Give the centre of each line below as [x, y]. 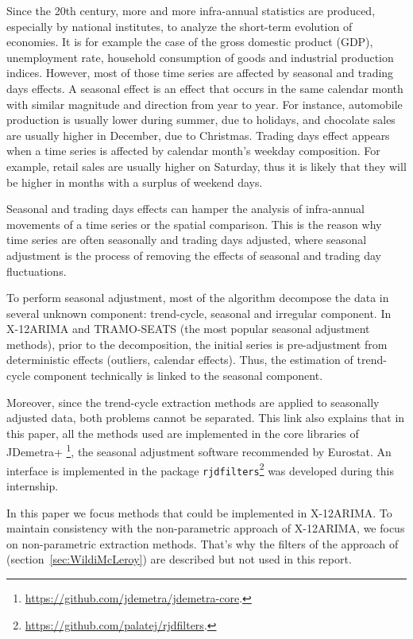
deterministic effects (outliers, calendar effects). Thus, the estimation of [180, 360]
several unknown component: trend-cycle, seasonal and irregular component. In [199, 313]
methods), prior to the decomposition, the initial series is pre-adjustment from [197, 344]
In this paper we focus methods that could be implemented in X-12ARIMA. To [199, 512]
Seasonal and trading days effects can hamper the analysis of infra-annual [185, 209]
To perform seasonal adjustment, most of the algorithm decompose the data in [198, 298]
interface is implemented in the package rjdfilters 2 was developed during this [201, 469]
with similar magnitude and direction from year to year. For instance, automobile [205, 104]
